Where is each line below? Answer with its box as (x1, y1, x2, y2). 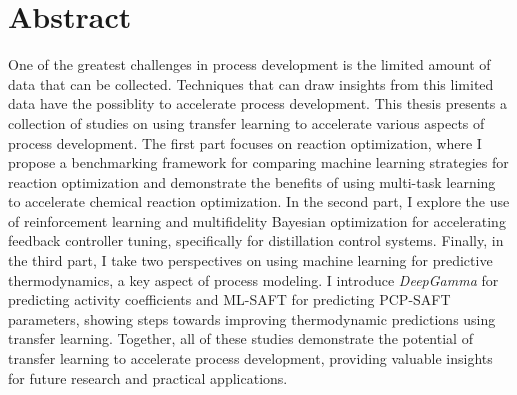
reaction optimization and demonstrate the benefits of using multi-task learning (8, 171, 496, 192)
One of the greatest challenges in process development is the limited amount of (8, 54, 491, 75)
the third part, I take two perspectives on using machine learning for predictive (8, 250, 493, 271)
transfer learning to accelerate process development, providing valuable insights (8, 348, 493, 369)
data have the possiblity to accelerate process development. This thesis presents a (8, 93, 507, 114)
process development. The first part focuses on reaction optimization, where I (8, 132, 482, 153)
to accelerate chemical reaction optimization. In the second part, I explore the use (8, 191, 510, 212)
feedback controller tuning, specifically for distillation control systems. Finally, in (8, 230, 504, 251)
